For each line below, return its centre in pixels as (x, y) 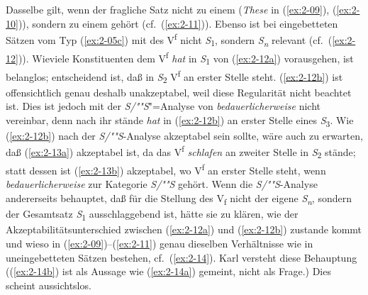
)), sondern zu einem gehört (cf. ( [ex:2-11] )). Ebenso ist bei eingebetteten (178, 23)
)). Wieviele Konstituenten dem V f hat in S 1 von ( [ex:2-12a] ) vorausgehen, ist (186, 58)
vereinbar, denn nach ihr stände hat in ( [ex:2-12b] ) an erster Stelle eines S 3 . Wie (180, 121)
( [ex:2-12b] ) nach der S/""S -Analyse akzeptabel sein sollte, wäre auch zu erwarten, (184, 135)
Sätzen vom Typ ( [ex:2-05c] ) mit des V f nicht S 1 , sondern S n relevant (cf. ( (169, 40)
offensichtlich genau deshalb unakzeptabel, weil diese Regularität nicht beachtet (179, 92)
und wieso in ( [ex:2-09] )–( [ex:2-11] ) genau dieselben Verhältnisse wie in (160, 243)
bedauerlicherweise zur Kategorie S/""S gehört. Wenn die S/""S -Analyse (162, 184)
